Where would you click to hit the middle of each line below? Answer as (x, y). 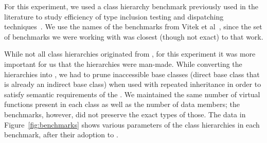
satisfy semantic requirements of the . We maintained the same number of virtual (132, 94)
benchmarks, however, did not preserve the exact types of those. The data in (125, 114)
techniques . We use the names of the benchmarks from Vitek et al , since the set (133, 26)
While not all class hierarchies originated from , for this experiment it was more (130, 54)
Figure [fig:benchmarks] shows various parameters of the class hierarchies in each (132, 124)
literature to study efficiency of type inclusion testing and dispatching (114, 16)
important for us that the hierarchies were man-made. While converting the (123, 64)
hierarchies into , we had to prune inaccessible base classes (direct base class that (132, 74)
